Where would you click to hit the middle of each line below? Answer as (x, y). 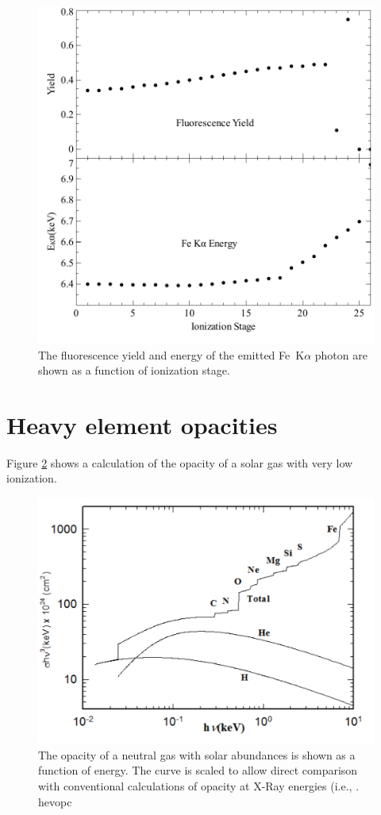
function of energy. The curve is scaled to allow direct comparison (198, 770)
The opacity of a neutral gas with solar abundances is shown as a (197, 754)
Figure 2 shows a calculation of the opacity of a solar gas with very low (180, 462)
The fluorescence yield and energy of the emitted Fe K (171, 354)
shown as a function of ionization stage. (134, 370)
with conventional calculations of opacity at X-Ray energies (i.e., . (199, 785)
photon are (341, 354)
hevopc (55, 801)
